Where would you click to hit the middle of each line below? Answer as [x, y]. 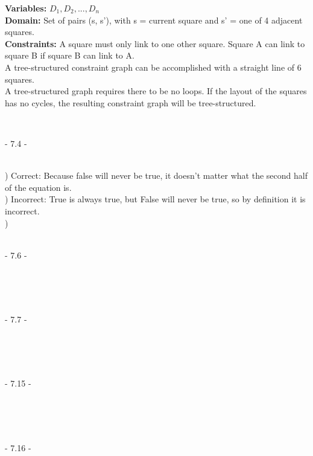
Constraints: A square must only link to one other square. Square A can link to [155, 43]
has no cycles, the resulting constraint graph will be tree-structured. [131, 102]
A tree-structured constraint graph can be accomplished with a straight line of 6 [153, 67]
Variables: [26, 8]
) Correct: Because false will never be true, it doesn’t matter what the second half [156, 175]
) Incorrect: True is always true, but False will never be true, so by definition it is [155, 199]
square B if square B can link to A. [70, 55]
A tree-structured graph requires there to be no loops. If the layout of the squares [156, 91]
